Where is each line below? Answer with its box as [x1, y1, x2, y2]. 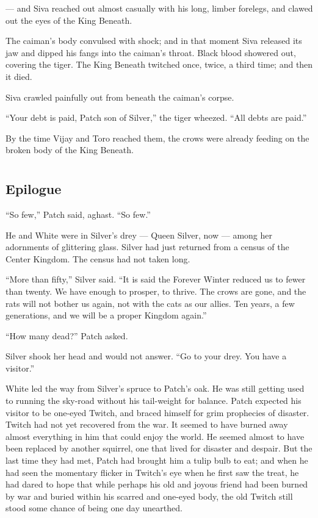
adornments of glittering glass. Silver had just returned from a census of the [5, 240, 289, 253]
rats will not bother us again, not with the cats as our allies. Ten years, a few [5, 297, 295, 309]
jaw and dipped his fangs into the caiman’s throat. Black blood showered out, [5, 46, 296, 59]
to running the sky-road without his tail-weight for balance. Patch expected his [5, 394, 302, 407]
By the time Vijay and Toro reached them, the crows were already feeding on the [5, 131, 309, 144]
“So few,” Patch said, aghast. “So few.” [5, 207, 151, 220]
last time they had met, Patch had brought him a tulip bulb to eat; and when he [5, 454, 308, 467]
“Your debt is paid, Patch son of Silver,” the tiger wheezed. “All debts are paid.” [5, 111, 307, 124]
